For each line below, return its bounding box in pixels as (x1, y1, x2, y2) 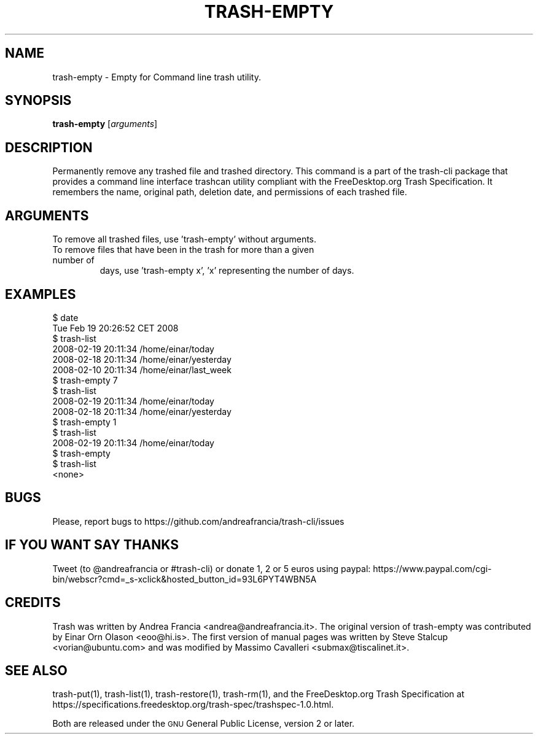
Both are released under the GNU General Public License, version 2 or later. (52, 718, 355, 729)
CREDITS (5, 595, 61, 611)
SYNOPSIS (5, 93, 72, 109)
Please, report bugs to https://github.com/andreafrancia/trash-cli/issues (52, 516, 345, 527)
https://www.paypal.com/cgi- (373, 563, 492, 574)
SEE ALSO (5, 662, 68, 678)
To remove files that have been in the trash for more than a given (52, 244, 314, 255)
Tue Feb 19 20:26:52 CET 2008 (52, 322, 179, 333)
